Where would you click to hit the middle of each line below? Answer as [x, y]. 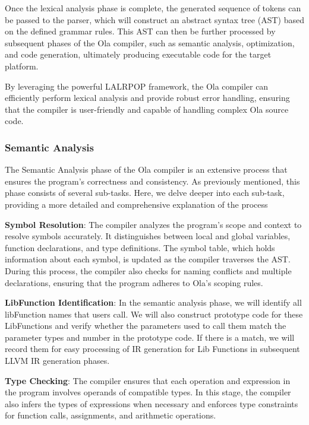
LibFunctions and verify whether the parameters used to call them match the [146, 326]
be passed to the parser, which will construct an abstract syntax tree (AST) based [154, 19]
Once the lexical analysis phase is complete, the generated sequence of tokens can [153, 8]
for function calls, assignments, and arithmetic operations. [111, 415]
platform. [22, 66]
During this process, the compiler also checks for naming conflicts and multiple [148, 270]
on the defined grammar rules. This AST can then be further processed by [140, 31]
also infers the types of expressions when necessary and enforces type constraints [152, 403]
